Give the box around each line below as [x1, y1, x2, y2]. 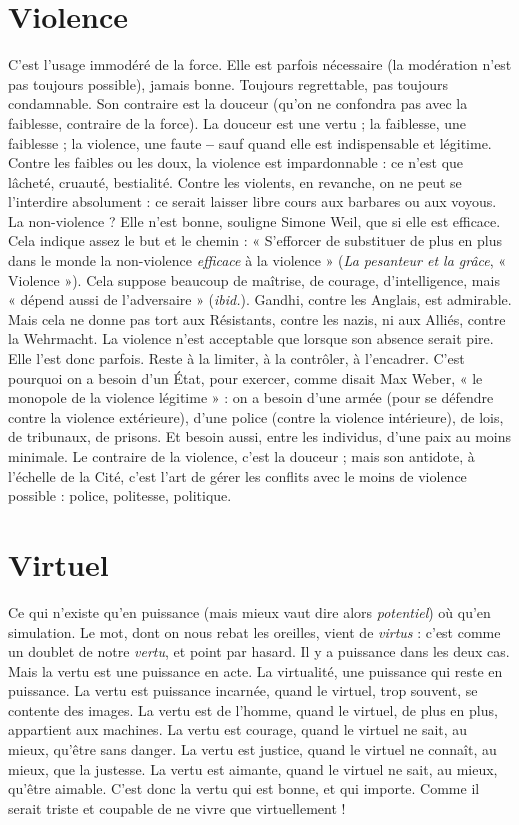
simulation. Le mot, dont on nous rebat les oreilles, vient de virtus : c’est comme [8, 621, 501, 642]
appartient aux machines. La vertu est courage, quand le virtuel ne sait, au [8, 719, 468, 740]
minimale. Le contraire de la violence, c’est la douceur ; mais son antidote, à [8, 446, 475, 466]
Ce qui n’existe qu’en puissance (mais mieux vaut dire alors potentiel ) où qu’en [8, 601, 491, 622]
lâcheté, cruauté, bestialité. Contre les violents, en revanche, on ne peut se [8, 171, 462, 192]
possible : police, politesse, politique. [8, 485, 232, 506]
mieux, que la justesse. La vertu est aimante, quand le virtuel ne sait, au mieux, [8, 758, 498, 779]
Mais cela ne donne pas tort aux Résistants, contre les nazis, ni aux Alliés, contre [8, 308, 506, 329]
